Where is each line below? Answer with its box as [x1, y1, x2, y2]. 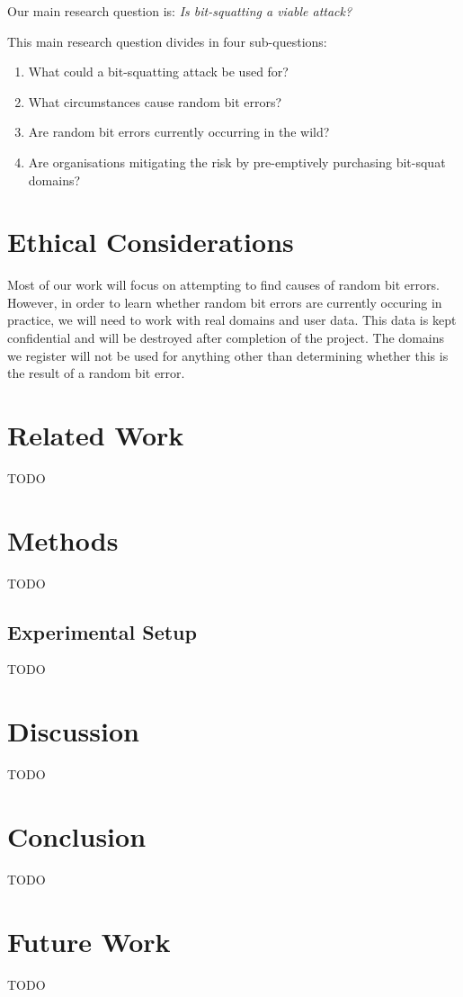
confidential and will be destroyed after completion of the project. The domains [7, 328, 445, 347]
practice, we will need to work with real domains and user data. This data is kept [7, 310, 457, 329]
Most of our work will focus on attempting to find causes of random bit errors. [7, 275, 440, 294]
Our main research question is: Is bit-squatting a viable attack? [7, 2, 352, 20]
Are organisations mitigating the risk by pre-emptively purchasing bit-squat [28, 152, 446, 171]
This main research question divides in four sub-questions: [7, 31, 327, 50]
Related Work [7, 417, 184, 454]
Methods [7, 521, 119, 558]
